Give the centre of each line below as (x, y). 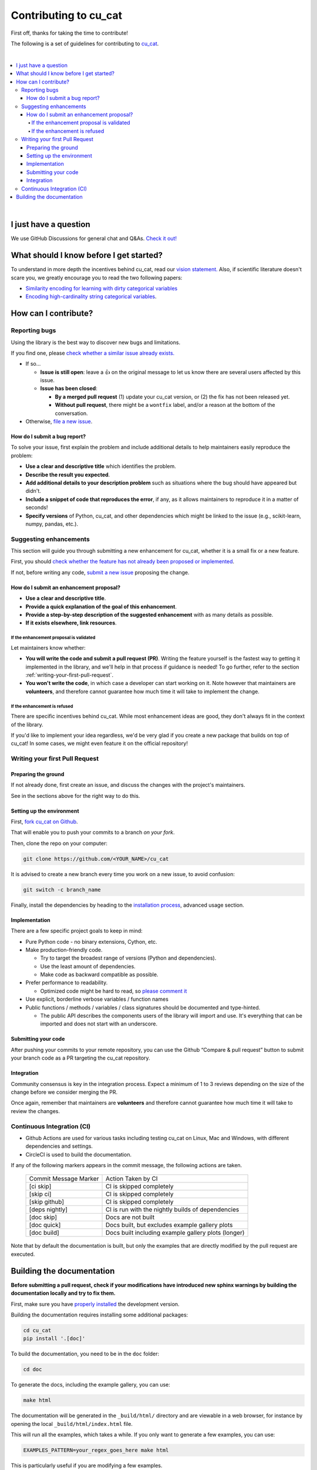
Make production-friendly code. (64, 950)
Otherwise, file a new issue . (59, 422)
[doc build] (44, 1233)
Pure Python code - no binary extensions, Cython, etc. (92, 941)
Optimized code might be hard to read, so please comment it (114, 991)
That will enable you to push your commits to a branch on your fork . (93, 833)
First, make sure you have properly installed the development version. (95, 1304)
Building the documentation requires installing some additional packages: (100, 1315)
